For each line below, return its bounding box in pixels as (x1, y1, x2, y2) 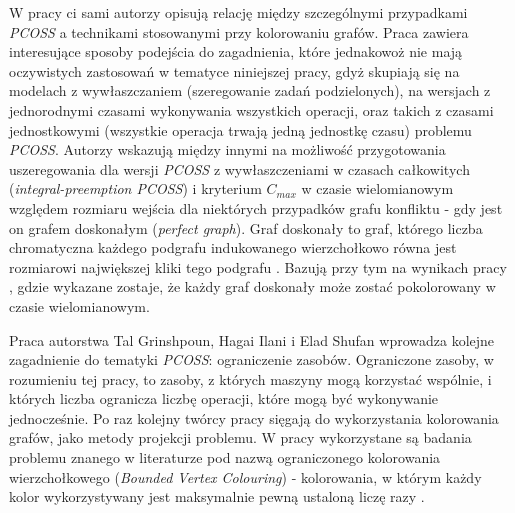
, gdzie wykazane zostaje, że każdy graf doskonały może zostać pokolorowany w (9, 276, 496, 297)
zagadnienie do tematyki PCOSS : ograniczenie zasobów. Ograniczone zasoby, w (9, 349, 494, 370)
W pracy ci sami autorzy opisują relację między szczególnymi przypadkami (9, 2, 468, 22)
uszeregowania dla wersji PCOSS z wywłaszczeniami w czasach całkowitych (9, 158, 470, 179)
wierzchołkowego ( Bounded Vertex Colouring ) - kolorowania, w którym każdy (9, 466, 482, 487)
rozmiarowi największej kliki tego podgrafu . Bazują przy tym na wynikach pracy (9, 256, 507, 277)
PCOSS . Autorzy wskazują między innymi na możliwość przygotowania (9, 139, 446, 160)
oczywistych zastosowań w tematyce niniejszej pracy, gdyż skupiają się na (9, 60, 460, 81)
